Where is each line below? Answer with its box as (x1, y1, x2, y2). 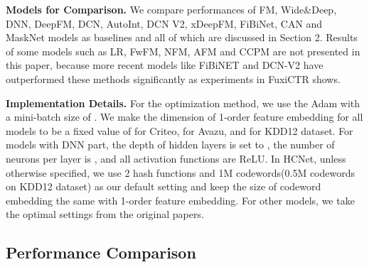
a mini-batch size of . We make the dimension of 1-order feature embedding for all (6, 109, 363, 124)
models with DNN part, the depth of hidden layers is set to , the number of (6, 137, 335, 152)
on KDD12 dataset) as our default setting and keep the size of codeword (6, 179, 321, 194)
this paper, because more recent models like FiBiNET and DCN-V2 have (6, 58, 323, 72)
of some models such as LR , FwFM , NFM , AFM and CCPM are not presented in (6, 43, 360, 58)
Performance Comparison (6, 241, 196, 263)
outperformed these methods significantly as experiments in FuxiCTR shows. (6, 71, 341, 86)
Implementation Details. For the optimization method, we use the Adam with (6, 95, 360, 110)
